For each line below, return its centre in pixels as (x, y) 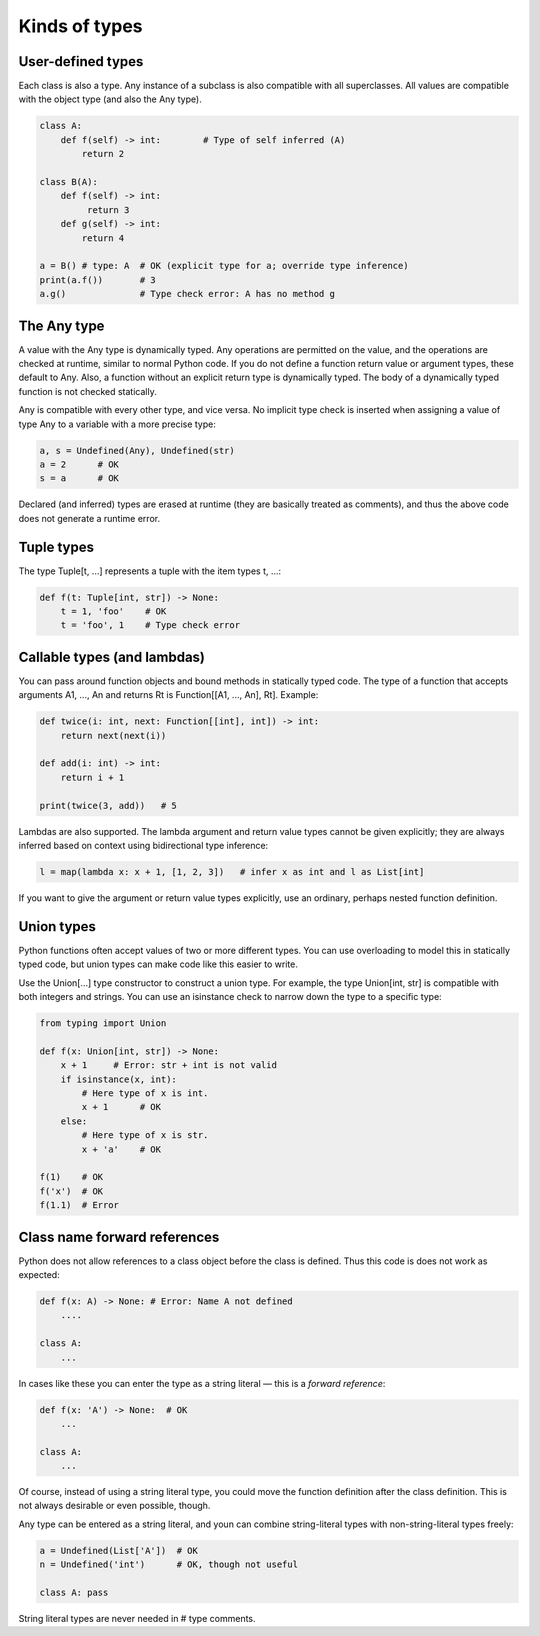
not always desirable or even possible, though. (114, 1506)
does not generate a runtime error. (89, 518)
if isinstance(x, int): (118, 1079)
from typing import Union (103, 1023)
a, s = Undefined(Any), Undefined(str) (137, 450)
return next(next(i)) (113, 735)
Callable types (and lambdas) (111, 656)
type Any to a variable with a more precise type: (117, 424)
